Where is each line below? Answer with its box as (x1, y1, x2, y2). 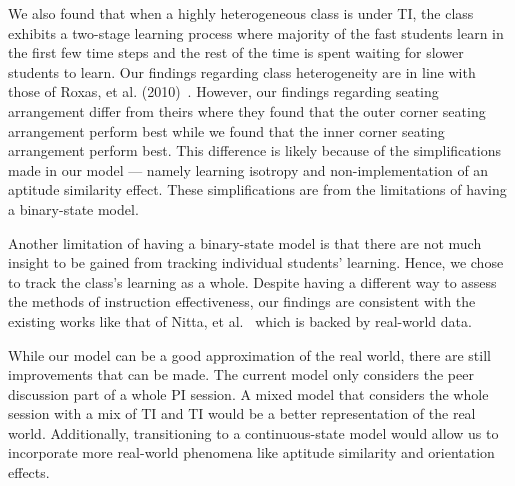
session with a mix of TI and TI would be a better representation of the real (8, 403, 476, 424)
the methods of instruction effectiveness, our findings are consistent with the (8, 291, 476, 312)
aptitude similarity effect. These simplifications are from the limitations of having (8, 179, 507, 200)
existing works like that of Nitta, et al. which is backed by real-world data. (8, 310, 472, 331)
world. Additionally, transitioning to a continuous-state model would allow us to (8, 422, 499, 443)
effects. (8, 462, 50, 483)
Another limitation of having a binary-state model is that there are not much (8, 232, 482, 253)
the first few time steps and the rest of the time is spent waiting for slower (8, 42, 464, 63)
